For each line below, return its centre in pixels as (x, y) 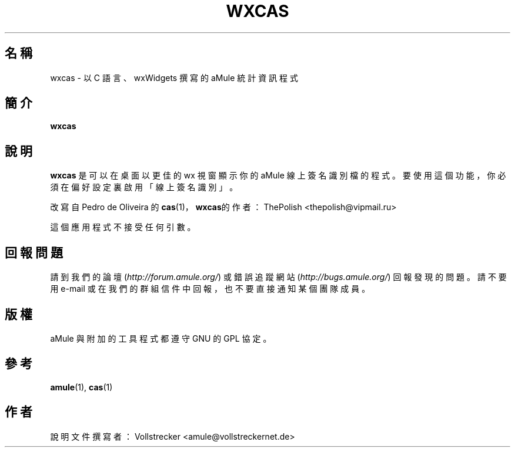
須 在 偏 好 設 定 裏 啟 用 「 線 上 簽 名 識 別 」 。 (144, 187)
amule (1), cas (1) (81, 387)
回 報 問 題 (34, 252)
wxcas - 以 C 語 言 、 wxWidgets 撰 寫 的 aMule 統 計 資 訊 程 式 (174, 77)
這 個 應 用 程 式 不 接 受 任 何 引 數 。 (123, 227)
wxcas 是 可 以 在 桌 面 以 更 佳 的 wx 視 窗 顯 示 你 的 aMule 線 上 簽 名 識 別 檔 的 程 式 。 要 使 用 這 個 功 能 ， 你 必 (278, 176)
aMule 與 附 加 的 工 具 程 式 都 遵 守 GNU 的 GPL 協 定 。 (161, 338)
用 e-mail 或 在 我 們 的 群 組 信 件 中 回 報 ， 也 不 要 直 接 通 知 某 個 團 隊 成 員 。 (210, 289)
